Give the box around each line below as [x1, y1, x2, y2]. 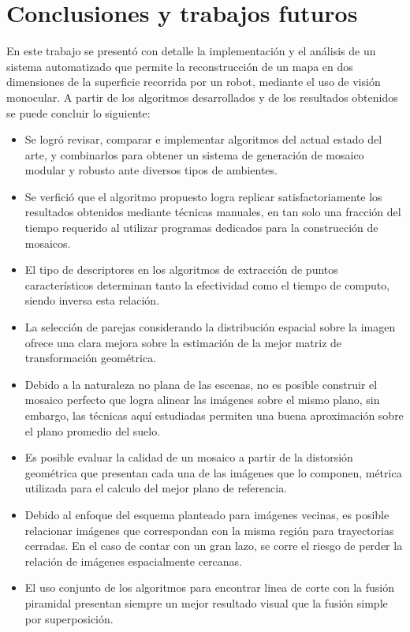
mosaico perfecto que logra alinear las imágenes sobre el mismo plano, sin [24, 391, 380, 408]
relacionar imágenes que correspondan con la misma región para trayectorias [24, 522, 394, 538]
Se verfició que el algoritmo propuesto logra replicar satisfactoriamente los [24, 188, 382, 204]
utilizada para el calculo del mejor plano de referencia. [24, 480, 288, 496]
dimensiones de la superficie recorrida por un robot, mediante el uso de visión [6, 73, 381, 90]
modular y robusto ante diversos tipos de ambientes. [24, 162, 278, 178]
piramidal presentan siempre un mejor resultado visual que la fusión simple [24, 594, 388, 611]
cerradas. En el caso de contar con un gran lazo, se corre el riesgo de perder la [24, 537, 403, 554]
